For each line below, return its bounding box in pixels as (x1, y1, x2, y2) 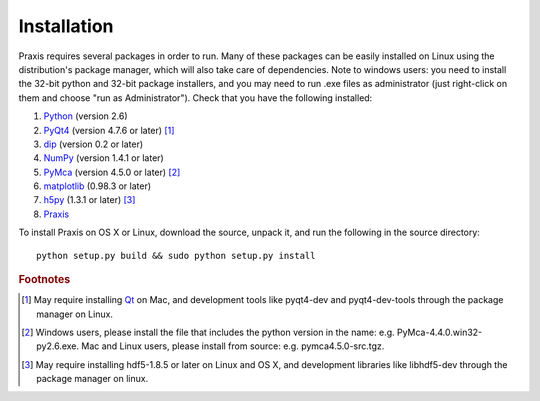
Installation (18, 15, 114, 37)
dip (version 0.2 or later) (43, 138, 144, 150)
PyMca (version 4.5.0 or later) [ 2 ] (43, 166, 181, 178)
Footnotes (18, 273, 71, 287)
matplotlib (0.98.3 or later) (43, 180, 152, 192)
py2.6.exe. (36, 340, 80, 352)
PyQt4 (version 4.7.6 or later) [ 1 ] (43, 124, 175, 136)
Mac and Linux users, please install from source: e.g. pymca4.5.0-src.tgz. (81, 340, 385, 352)
